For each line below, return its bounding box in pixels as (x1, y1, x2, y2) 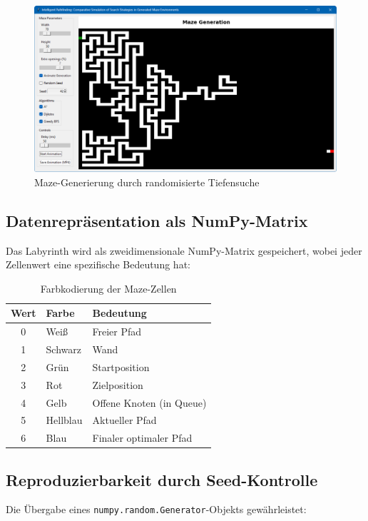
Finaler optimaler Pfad (92, 430, 193, 445)
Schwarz (46, 341, 81, 356)
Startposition (92, 359, 150, 374)
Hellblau (46, 413, 83, 428)
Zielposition (92, 377, 143, 392)
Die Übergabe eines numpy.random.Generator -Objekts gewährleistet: (6, 502, 307, 517)
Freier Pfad (92, 324, 142, 339)
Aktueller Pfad (92, 413, 157, 428)
